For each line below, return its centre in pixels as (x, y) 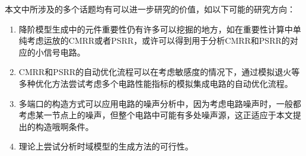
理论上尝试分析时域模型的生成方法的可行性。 (106, 146)
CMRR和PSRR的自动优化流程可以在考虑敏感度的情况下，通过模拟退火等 (159, 72)
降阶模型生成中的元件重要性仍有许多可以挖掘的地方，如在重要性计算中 (156, 29)
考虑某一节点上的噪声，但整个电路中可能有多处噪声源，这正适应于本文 (156, 115)
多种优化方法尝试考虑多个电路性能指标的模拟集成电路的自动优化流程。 (156, 83)
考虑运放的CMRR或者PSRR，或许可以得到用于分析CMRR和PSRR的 (158, 40)
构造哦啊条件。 (64, 126)
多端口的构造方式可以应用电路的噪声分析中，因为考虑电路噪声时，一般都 (160, 103)
